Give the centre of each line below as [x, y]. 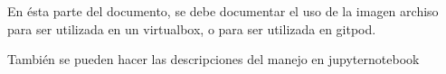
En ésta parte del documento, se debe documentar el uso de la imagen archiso [223, 11]
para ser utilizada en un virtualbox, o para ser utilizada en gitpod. [192, 28]
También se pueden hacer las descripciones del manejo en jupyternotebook [214, 59]
